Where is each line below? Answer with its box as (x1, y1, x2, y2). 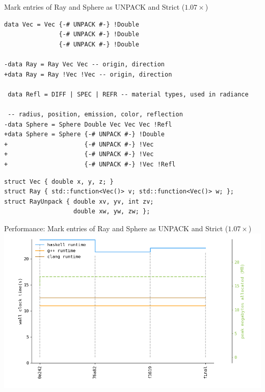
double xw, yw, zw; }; (73, 208, 150, 215)
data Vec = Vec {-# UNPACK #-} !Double (4, 20, 139, 28)
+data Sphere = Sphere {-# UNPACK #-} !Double (4, 131, 165, 138)
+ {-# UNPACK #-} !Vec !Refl (4, 160, 176, 168)
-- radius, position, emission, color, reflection (8, 110, 183, 118)
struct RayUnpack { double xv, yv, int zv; (4, 198, 154, 205)
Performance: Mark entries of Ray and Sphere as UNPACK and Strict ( (4, 223, 228, 233)
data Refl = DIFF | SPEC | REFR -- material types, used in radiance (8, 90, 249, 98)
